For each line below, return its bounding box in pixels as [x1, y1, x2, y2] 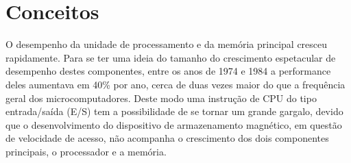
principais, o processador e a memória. [5, 144, 167, 158]
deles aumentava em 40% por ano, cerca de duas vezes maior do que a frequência [5, 77, 346, 91]
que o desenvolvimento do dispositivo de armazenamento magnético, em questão [5, 117, 342, 131]
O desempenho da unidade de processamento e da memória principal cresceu [5, 37, 328, 51]
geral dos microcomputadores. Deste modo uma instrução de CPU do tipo [5, 90, 317, 105]
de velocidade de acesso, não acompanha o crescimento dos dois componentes [5, 131, 329, 145]
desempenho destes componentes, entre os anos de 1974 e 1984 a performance [5, 64, 331, 78]
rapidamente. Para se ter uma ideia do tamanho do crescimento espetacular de [5, 50, 336, 64]
